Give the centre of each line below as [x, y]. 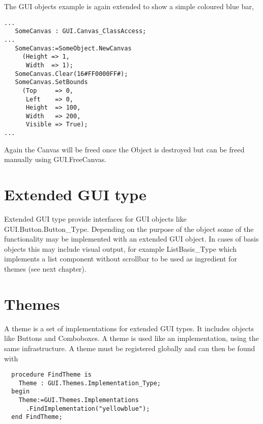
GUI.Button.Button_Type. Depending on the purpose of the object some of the [129, 229]
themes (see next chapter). [45, 269]
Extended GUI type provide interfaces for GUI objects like [95, 219]
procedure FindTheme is [51, 375]
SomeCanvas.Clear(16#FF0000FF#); [71, 74]
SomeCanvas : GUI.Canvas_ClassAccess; [81, 31]
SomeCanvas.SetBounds [51, 82]
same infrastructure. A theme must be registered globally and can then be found [130, 348]
